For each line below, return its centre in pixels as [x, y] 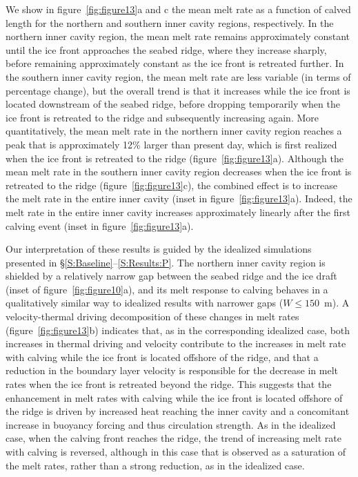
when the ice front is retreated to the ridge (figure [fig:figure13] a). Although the [175, 158]
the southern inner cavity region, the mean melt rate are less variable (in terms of [178, 76]
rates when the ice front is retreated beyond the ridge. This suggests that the [169, 384]
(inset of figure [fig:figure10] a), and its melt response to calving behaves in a [167, 289]
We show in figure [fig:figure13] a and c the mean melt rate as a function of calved [178, 9]
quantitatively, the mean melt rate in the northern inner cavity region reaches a [174, 131]
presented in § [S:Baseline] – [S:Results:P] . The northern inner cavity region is [166, 262]
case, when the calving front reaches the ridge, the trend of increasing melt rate [173, 438]
